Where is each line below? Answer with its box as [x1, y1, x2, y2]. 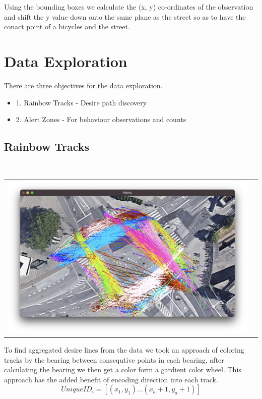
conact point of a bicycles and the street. [4, 21, 130, 32]
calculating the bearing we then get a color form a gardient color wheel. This [4, 364, 241, 375]
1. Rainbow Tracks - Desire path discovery [16, 97, 147, 107]
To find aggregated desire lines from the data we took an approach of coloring [4, 345, 244, 355]
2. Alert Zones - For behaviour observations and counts [16, 114, 186, 125]
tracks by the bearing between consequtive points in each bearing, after [4, 354, 224, 365]
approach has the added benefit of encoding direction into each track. [4, 374, 218, 384]
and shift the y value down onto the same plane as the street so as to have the [4, 11, 246, 22]
